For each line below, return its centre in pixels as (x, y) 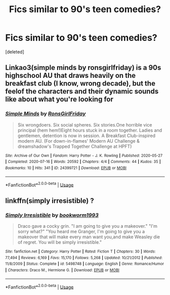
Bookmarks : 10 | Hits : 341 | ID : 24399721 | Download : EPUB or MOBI (66, 168)
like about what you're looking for (59, 99)
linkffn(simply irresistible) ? (50, 201)
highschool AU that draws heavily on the (70, 76)
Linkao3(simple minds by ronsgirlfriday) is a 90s (83, 68)
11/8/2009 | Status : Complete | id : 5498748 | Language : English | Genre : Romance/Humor (85, 264)
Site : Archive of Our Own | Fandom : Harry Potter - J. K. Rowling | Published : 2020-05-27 (84, 155)
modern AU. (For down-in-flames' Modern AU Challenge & (79, 141)
